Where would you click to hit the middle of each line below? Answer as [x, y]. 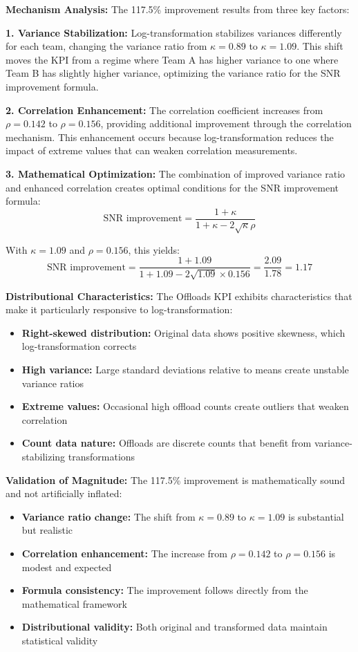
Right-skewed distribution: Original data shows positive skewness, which [183, 332]
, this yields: [154, 249]
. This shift [320, 46]
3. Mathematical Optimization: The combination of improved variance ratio [176, 173]
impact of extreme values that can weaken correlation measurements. [152, 150]
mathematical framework [74, 603]
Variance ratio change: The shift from [109, 516]
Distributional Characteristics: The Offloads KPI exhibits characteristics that [179, 296]
